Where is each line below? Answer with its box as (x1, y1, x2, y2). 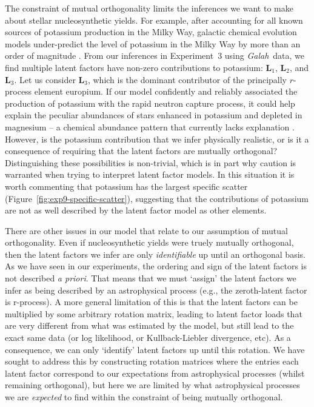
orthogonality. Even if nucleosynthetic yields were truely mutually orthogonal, (5, 236, 294, 249)
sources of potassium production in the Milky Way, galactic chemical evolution (5, 25, 297, 38)
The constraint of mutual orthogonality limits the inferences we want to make (5, 2, 293, 14)
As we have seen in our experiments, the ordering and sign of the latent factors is (5, 260, 307, 272)
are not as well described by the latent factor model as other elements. (5, 204, 267, 217)
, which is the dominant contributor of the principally (87, 73, 287, 86)
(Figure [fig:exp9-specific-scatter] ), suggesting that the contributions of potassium (5, 192, 309, 204)
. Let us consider (14, 73, 76, 86)
